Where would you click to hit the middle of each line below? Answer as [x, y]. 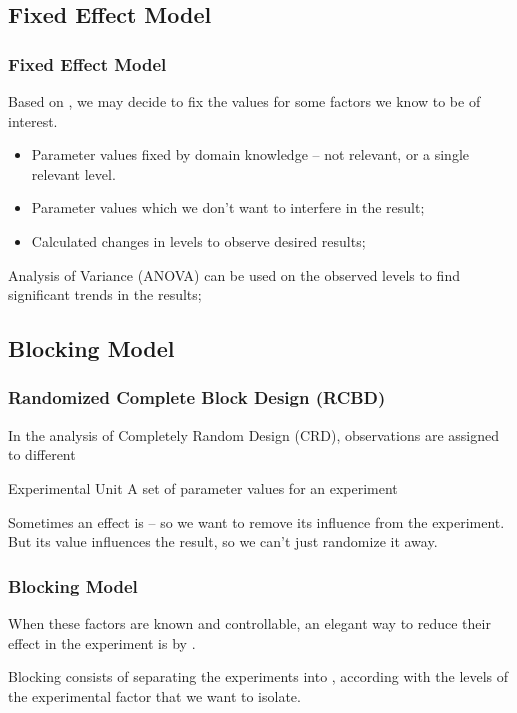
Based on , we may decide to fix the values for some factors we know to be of [244, 101]
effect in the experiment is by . [102, 642]
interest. [33, 120]
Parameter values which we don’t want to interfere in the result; [228, 207]
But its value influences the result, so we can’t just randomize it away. [223, 541]
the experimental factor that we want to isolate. [154, 695]
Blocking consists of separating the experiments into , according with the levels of [258, 676]
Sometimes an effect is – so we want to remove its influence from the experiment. [256, 521]
